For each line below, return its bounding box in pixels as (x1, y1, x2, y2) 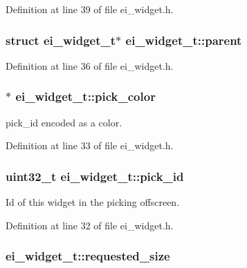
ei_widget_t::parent (125, 31, 242, 48)
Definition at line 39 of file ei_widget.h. (6, 2, 174, 16)
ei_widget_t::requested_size (6, 247, 170, 265)
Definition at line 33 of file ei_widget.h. (6, 138, 174, 153)
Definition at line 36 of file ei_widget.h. (6, 58, 174, 73)
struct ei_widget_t (6, 31, 116, 48)
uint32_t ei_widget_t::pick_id (6, 167, 184, 184)
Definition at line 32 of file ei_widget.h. (6, 218, 174, 232)
